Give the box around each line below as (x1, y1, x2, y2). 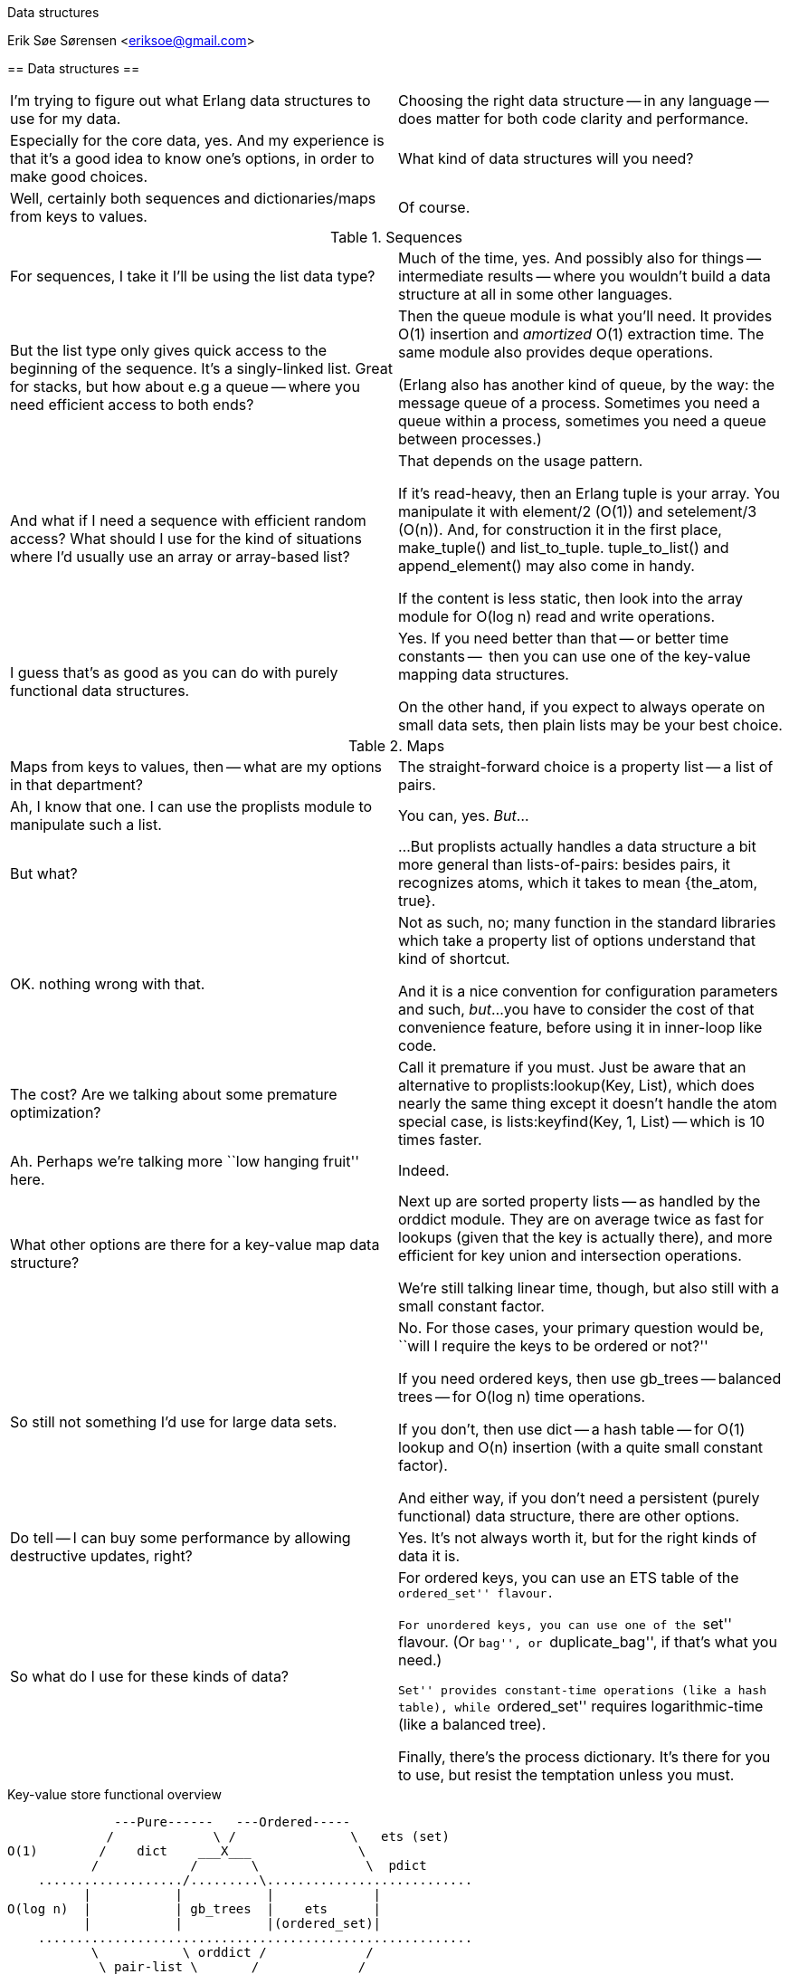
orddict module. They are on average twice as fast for (398, 1210, 764, 1228)
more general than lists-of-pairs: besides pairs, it (398, 855, 731, 873)
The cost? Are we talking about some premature (10, 1085, 337, 1103)
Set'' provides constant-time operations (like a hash (398, 1683, 766, 1697)
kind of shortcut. (398, 949, 510, 968)
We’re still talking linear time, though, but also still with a (398, 1279, 779, 1297)
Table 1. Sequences (330, 228, 462, 246)
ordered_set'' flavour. (398, 1587, 555, 1600)
